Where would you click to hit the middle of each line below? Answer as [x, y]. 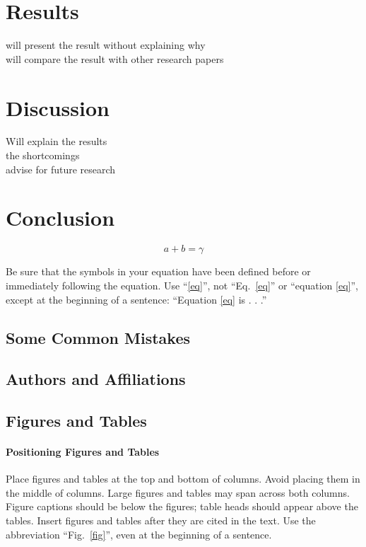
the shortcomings [43, 155]
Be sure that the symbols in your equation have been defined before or [158, 271]
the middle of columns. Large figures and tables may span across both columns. [178, 492]
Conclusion [60, 218]
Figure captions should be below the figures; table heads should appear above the [182, 506]
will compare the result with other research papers [115, 58]
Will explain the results [57, 141]
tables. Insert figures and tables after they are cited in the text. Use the [161, 520]
